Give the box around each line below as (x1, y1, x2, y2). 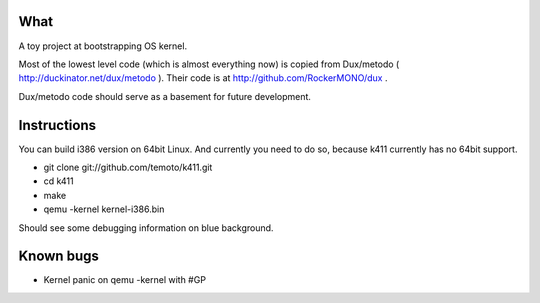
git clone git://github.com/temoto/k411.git (43, 161, 213, 173)
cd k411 (43, 175, 74, 187)
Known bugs (18, 248, 100, 265)
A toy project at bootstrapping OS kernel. (18, 40, 188, 52)
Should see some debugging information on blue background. (18, 221, 274, 234)
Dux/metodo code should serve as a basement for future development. (18, 90, 312, 102)
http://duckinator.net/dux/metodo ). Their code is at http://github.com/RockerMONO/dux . (18, 72, 388, 84)
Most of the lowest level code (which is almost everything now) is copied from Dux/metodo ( (18, 58, 400, 70)
